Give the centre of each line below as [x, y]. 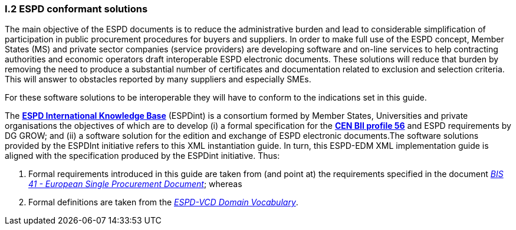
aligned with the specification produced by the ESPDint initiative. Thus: [142, 156]
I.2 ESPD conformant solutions [76, 9]
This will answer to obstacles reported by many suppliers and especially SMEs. [158, 79]
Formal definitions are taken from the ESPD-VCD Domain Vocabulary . [163, 202]
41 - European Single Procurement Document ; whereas [135, 184]
